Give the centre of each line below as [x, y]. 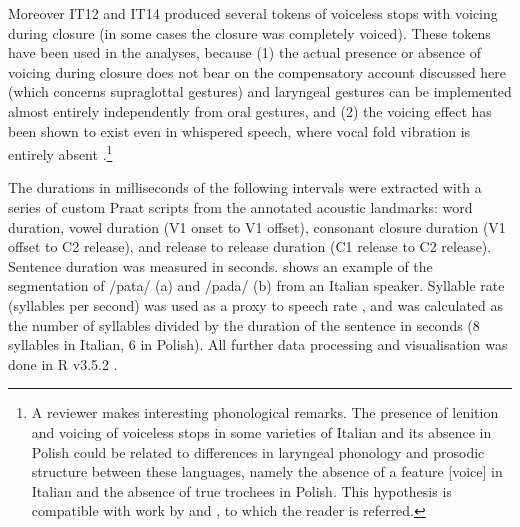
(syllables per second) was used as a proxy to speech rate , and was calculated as [256, 304]
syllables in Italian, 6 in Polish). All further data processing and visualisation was [258, 344]
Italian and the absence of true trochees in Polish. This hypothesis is [241, 490]
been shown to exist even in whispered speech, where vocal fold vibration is [239, 130]
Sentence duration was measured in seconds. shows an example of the [220, 265]
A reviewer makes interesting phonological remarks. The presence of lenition [265, 412]
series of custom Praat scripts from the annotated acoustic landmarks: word [240, 207]
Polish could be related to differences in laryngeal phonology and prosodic [258, 451]
